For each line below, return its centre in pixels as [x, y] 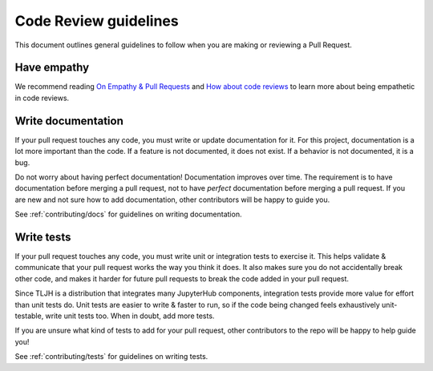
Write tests [43, 237]
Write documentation [69, 121]
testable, [29, 316]
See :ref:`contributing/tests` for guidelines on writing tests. [111, 357]
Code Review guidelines [97, 21]
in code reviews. [42, 98]
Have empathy [52, 68]
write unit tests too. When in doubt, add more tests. [130, 316]
